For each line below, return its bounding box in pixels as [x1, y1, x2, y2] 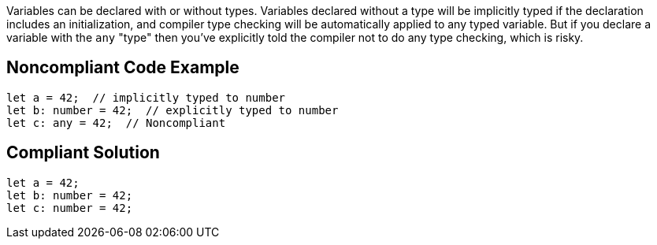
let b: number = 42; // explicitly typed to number [6, 103, 339, 117]
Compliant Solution [6, 143, 160, 163]
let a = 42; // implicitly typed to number [6, 91, 286, 104]
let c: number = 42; [6, 201, 133, 214]
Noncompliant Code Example [6, 58, 239, 78]
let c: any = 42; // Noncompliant [6, 116, 226, 129]
